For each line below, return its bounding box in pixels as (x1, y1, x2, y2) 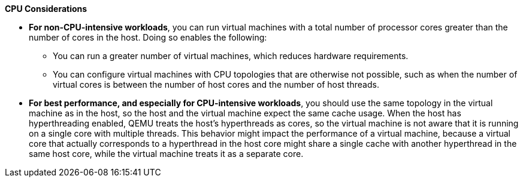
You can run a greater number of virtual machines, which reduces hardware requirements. (53, 51, 409, 61)
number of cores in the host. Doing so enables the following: (29, 32, 267, 42)
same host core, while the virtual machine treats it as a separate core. (29, 149, 304, 159)
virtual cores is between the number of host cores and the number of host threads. (53, 79, 379, 90)
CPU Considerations (5, 4, 87, 14)
